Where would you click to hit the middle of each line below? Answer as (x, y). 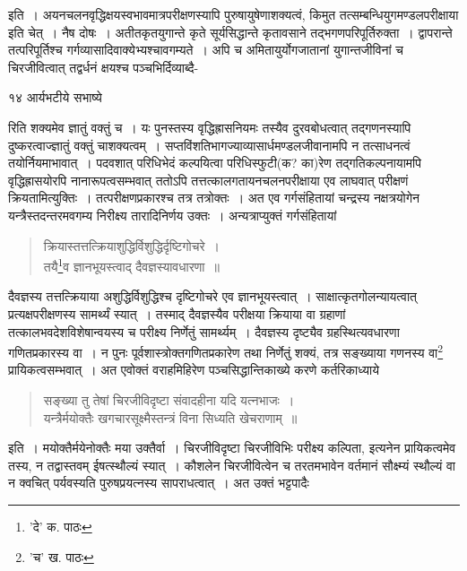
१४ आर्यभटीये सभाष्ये (55, 97)
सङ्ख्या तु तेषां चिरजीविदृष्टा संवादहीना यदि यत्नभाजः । (169, 400)
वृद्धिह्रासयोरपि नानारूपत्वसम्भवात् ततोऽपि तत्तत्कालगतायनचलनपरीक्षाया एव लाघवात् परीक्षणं (208, 180)
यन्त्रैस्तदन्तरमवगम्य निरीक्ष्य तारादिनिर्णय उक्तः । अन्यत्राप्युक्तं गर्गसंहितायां (173, 215)
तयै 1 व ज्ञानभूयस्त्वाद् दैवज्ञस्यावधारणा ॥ (131, 265)
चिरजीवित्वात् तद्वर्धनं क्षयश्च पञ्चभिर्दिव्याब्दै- (104, 67)
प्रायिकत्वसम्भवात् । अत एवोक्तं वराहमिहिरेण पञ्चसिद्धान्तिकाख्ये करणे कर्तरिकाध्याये (194, 370)
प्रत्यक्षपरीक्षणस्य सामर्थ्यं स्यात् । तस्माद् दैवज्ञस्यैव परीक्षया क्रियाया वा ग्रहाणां (177, 313)
